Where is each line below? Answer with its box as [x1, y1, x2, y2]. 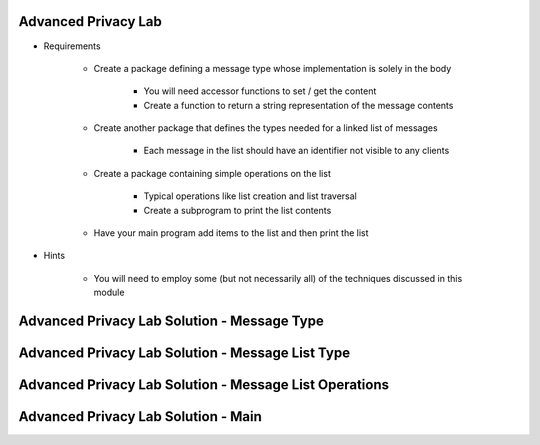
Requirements [43, 40, 101, 52]
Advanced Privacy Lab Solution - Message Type [18, 313, 324, 330]
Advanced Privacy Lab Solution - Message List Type [18, 345, 350, 362]
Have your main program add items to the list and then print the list [93, 227, 369, 239]
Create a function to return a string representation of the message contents [143, 99, 454, 111]
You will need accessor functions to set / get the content [143, 85, 377, 97]
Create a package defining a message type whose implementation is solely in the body [93, 62, 452, 74]
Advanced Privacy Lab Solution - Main [18, 408, 262, 425]
